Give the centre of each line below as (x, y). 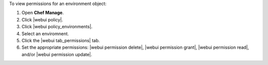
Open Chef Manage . (43, 13)
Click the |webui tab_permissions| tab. (61, 40)
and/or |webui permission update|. (57, 54)
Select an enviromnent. (45, 33)
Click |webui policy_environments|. (57, 27)
